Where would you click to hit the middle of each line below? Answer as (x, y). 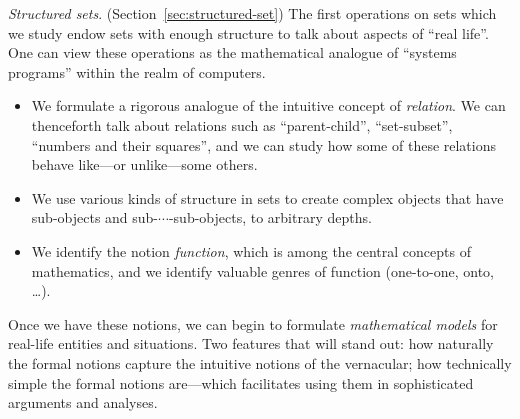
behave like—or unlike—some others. (144, 164)
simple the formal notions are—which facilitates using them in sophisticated (241, 382)
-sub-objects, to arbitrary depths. (270, 217)
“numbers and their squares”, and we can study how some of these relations (264, 144)
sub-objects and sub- (95, 217)
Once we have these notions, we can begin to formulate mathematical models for (253, 323)
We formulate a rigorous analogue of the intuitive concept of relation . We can (268, 105)
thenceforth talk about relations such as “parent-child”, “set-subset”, (242, 124)
